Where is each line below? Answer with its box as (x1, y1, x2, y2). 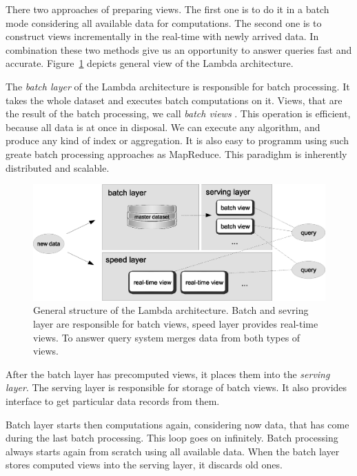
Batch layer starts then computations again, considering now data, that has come (6, 417, 349, 431)
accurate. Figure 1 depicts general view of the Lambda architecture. (6, 56, 294, 70)
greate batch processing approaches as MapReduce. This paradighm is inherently (6, 146, 347, 161)
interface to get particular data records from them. (6, 393, 220, 408)
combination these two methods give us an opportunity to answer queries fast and (6, 42, 352, 57)
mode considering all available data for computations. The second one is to (6, 15, 322, 30)
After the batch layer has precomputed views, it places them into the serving (6, 366, 330, 381)
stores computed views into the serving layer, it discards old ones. (6, 457, 283, 472)
